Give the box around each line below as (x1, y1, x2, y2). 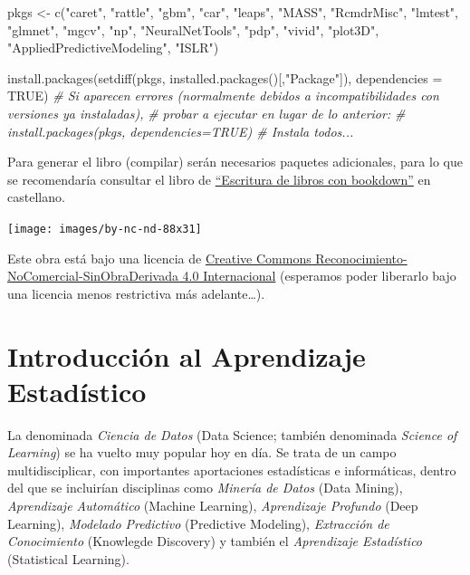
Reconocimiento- (315, 248, 408, 267)
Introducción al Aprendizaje (7, 337, 366, 374)
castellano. (7, 187, 65, 206)
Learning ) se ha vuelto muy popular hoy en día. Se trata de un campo (7, 443, 397, 462)
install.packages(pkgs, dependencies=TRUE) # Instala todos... (7, 121, 354, 140)
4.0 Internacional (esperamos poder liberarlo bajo (182, 266, 456, 285)
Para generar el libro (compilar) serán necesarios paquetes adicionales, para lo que (7, 152, 463, 171)
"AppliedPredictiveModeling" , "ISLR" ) (7, 38, 219, 57)
